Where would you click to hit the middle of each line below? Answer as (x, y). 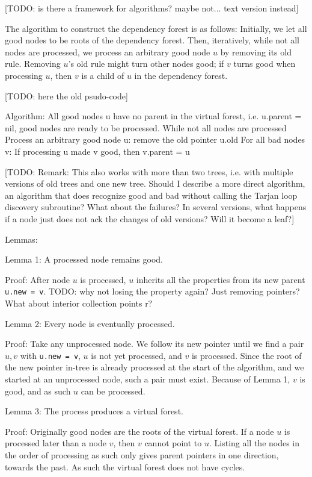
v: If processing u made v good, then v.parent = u (97, 151)
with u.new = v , (50, 355)
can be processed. (113, 391)
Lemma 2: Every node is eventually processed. (90, 323)
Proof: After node (38, 279)
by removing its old (256, 51)
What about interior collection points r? (79, 303)
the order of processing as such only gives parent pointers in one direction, (142, 454)
